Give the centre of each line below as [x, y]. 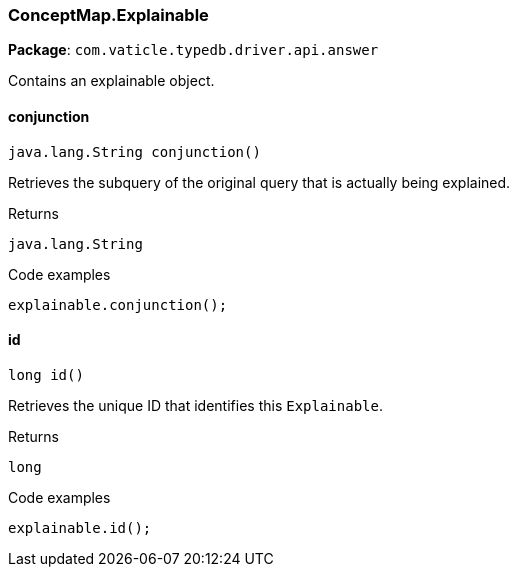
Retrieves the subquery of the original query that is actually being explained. [259, 182]
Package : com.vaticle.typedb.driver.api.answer [193, 50]
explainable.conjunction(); [118, 304]
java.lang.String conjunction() [134, 151]
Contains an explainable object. [111, 81]
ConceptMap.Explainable [108, 15]
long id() [46, 374]
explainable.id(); [80, 527]
